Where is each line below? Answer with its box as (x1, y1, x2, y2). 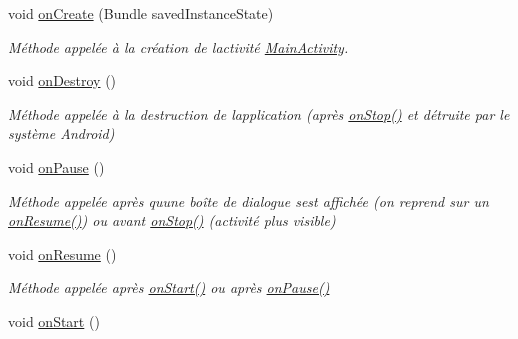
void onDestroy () (8, 70, 117, 91)
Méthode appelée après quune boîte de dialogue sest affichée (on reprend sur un (8, 190, 489, 211)
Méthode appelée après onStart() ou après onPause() (8, 277, 330, 298)
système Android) (8, 123, 115, 144)
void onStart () (8, 310, 100, 331)
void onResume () (8, 243, 117, 264)
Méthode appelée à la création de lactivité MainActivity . (8, 36, 349, 57)
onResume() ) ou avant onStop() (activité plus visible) (8, 210, 336, 231)
